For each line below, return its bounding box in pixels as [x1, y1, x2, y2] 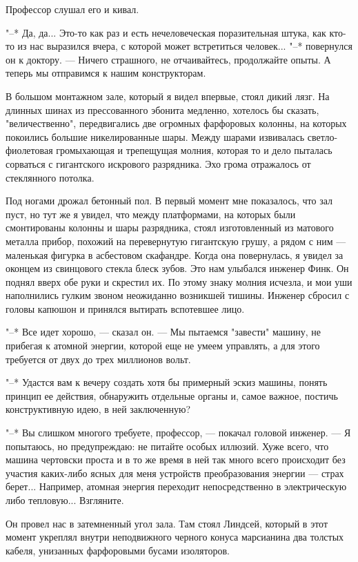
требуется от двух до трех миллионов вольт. [6, 351, 191, 366]
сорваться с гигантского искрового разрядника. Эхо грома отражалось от [6, 156, 311, 171]
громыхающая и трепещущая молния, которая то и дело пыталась [56, 143, 332, 157]
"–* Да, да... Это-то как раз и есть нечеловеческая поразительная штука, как [6, 25, 326, 39]
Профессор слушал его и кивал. [6, 2, 139, 16]
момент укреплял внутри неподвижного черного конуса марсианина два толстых [6, 530, 344, 544]
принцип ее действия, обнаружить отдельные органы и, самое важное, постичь [6, 388, 338, 403]
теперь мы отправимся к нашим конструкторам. [6, 66, 206, 80]
